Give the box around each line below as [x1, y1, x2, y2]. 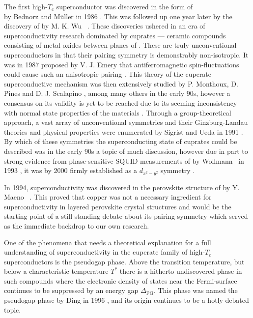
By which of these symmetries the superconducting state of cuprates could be [4, 136, 237, 146]
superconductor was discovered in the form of [56, 1, 193, 11]
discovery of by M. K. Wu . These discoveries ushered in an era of [4, 21, 205, 31]
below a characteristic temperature [4, 266, 109, 276]
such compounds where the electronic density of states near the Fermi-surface [4, 275, 237, 286]
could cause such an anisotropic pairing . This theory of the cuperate [4, 69, 212, 79]
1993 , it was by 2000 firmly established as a [4, 165, 137, 175]
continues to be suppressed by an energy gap [4, 285, 139, 295]
